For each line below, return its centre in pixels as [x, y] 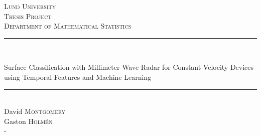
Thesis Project [28, 16]
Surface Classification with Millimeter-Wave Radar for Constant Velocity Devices [129, 67]
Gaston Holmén [28, 121]
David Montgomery [35, 111]
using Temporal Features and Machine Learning [78, 77]
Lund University [30, 6]
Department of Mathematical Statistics [68, 26]
